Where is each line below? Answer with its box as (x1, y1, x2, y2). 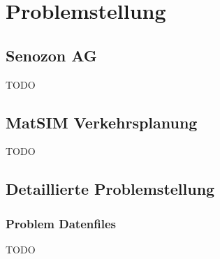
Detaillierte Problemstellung (6, 178, 215, 200)
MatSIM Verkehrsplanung (6, 111, 198, 133)
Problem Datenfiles (6, 214, 116, 232)
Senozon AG (6, 44, 97, 66)
